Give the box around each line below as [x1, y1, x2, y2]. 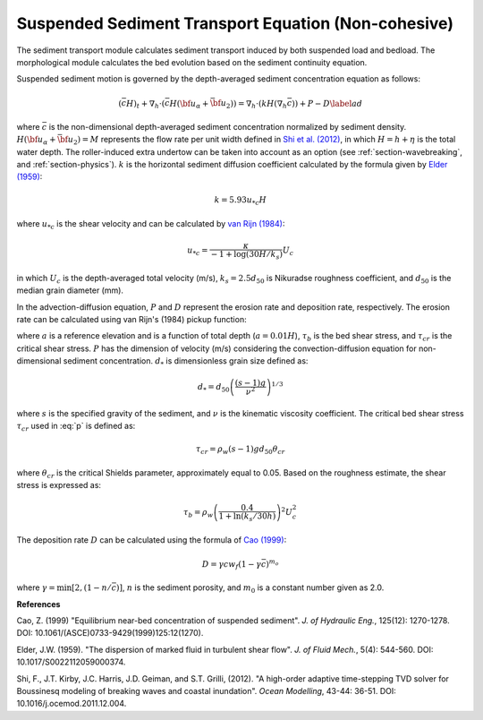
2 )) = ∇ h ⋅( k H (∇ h [225, 99, 288, 110]
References [16, 598, 61, 609]
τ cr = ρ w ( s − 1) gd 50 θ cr [195, 444, 285, 457]
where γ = [16, 582, 55, 593]
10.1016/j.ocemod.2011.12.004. [16, 699, 127, 709]
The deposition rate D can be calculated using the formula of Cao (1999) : [16, 534, 287, 545]
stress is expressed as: [16, 480, 102, 491]
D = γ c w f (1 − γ [201, 559, 262, 571]
